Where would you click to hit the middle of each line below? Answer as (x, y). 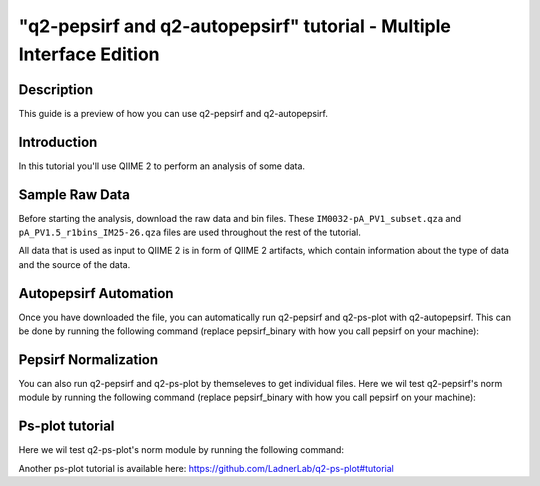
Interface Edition (89, 54)
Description (56, 89)
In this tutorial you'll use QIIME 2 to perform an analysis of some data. (161, 166)
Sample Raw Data (74, 194)
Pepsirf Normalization (88, 359)
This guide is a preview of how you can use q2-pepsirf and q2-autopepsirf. (173, 113)
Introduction (58, 141)
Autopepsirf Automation (96, 293)
